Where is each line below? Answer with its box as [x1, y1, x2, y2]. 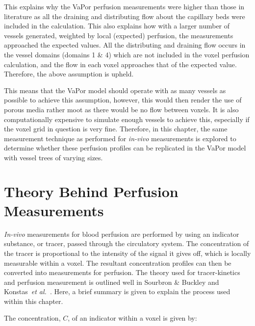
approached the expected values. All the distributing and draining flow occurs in [4, 40, 246, 50]
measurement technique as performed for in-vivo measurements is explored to [4, 133, 236, 143]
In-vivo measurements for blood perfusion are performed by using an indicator [4, 228, 239, 239]
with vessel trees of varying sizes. [4, 152, 103, 162]
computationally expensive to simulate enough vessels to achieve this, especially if [4, 114, 250, 124]
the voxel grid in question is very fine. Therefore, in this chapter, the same [4, 124, 228, 134]
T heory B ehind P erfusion [4, 181, 178, 201]
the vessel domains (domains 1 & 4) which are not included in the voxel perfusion [4, 49, 250, 59]
